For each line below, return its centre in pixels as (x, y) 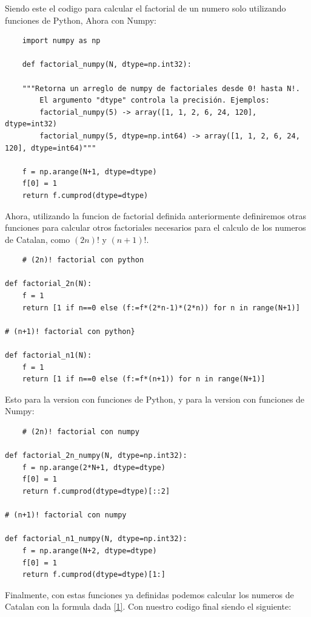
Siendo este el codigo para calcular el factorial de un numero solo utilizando (145, 8)
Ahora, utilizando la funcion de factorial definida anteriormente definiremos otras (156, 215)
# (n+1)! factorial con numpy (66, 515)
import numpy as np (61, 41)
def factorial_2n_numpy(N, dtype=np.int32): (96, 456)
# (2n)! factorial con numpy (81, 432)
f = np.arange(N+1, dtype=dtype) (89, 172)
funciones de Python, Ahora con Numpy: (81, 20)
